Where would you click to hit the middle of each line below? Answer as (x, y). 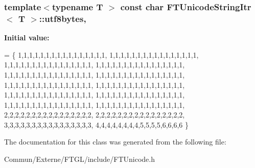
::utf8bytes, (63, 18)
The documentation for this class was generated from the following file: (115, 142)
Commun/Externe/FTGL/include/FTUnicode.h (79, 159)
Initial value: (27, 38)
